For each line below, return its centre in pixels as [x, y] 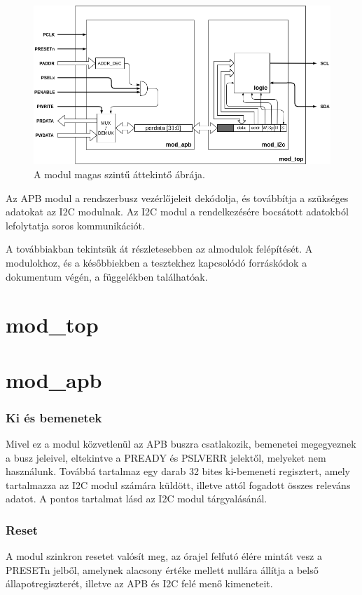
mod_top [52, 325]
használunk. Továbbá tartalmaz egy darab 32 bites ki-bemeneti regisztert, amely [178, 471]
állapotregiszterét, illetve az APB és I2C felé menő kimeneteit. [139, 583]
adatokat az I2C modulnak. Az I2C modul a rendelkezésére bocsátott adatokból [177, 212]
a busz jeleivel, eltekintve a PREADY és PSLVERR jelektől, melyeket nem [166, 457]
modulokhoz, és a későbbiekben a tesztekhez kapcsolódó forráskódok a [156, 262]
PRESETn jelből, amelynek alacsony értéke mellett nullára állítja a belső [162, 569]
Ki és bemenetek [54, 417]
